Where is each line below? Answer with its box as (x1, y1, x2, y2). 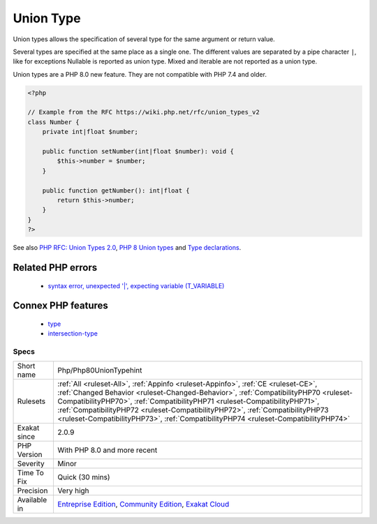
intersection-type (47, 329, 98, 338)
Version (17, 449, 43, 459)
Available (17, 495, 47, 504)
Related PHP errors (13, 262, 98, 274)
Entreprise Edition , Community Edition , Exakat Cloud (57, 499, 230, 509)
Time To (17, 467, 45, 477)
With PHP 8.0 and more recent (57, 445, 158, 455)
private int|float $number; (42, 128, 139, 136)
